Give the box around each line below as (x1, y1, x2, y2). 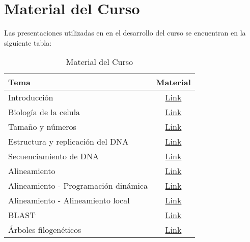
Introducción (8, 91, 53, 103)
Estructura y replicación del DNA (8, 135, 129, 148)
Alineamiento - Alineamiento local (8, 194, 130, 206)
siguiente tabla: (4, 37, 52, 48)
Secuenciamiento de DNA (8, 150, 99, 162)
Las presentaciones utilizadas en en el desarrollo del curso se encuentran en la (4, 27, 246, 38)
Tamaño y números (8, 121, 76, 133)
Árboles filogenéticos (8, 224, 81, 236)
